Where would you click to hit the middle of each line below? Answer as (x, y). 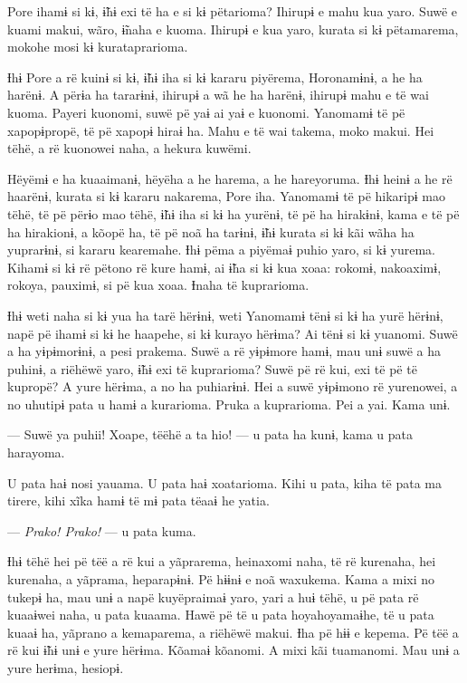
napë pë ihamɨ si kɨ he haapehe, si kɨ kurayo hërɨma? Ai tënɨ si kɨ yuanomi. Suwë (233, 333)
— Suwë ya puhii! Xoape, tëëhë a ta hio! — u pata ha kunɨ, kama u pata (210, 434)
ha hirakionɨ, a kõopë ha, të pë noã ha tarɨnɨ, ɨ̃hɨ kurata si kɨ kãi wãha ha (211, 231)
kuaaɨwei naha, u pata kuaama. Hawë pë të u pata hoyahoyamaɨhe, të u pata (221, 615)
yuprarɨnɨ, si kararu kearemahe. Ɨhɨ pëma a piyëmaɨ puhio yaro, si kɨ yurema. (221, 250)
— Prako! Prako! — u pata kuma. (102, 530)
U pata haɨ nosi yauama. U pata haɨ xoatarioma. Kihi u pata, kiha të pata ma (225, 482)
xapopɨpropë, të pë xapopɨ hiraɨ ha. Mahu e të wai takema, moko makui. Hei (221, 130)
